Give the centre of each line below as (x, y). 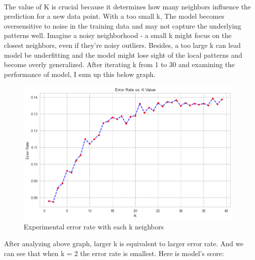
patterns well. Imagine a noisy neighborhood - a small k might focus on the (118, 35)
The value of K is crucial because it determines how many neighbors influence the (127, 6)
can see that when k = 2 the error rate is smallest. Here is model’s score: (114, 253)
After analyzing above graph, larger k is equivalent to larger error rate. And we (124, 243)
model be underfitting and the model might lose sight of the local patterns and (123, 55)
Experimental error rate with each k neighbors (94, 227)
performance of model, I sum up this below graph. (80, 74)
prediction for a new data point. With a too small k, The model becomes (114, 16)
